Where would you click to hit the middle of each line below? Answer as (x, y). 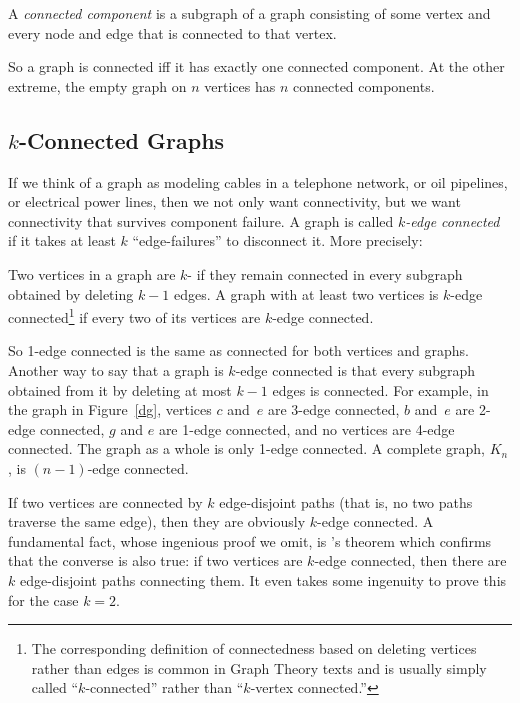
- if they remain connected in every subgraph (325, 273)
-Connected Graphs (121, 139)
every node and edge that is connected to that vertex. (172, 32)
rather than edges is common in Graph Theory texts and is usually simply (259, 667)
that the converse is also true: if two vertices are (155, 560)
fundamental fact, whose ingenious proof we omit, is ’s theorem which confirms (250, 540)
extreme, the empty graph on (97, 85)
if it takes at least (62, 240)
